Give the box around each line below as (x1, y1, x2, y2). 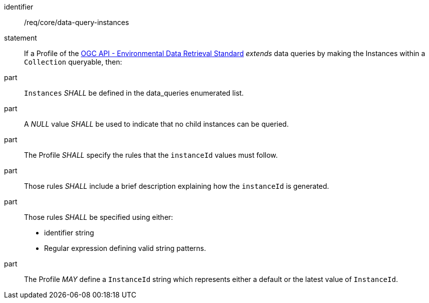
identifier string (44, 228, 94, 237)
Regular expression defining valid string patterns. (44, 244, 206, 252)
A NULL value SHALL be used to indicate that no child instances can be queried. (24, 120, 289, 128)
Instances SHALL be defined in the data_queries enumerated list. (24, 89, 244, 97)
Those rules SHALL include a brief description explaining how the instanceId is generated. (24, 182, 329, 190)
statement (4, 34, 37, 42)
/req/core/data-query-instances (24, 18, 129, 27)
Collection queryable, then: (24, 58, 122, 66)
